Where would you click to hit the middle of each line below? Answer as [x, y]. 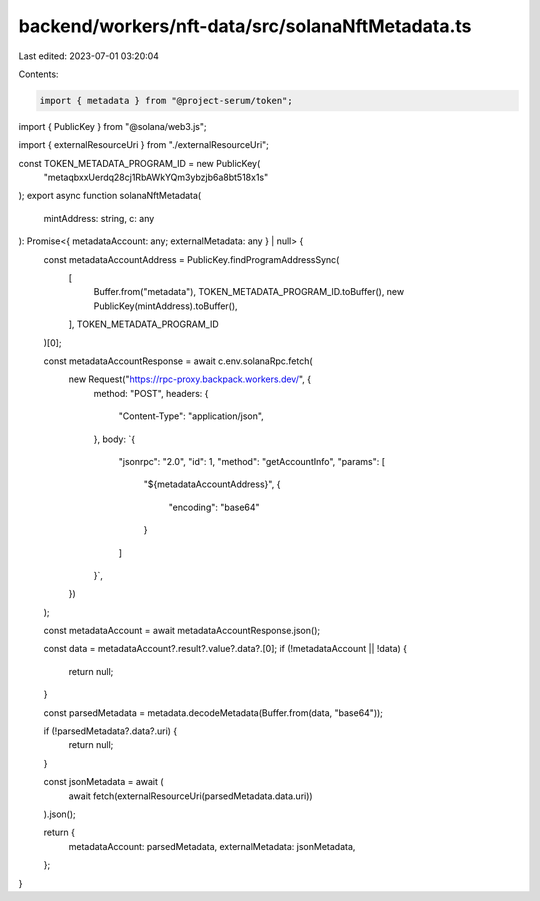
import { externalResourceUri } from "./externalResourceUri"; [144, 145]
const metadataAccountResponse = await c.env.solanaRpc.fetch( [178, 361]
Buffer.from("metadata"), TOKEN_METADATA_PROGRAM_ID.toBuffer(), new [249, 292]
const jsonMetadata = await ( [103, 782]
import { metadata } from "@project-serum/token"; [166, 100]
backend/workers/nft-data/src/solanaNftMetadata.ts [245, 26]
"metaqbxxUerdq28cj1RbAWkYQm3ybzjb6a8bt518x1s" [156, 177]
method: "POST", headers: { [151, 393]
